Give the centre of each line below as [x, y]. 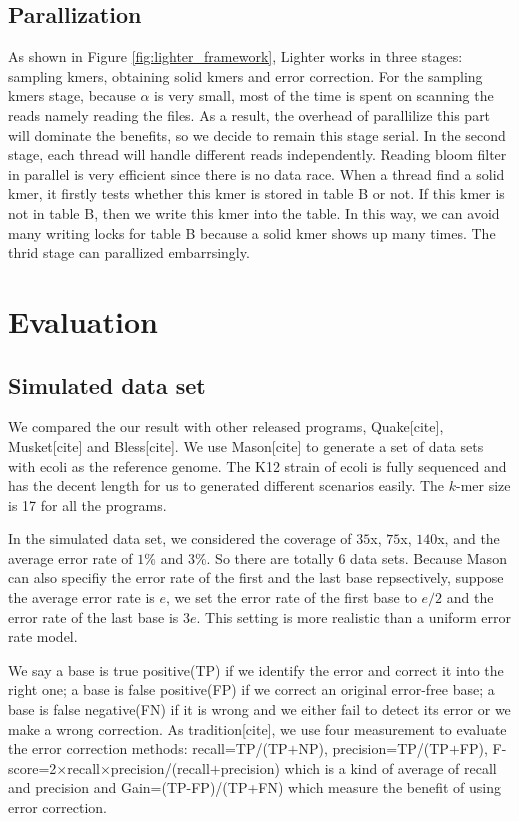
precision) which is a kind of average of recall [358, 767]
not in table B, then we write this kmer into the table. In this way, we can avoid [254, 212]
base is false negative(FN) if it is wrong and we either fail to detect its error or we [259, 709]
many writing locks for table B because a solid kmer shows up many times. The [252, 232]
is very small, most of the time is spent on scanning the [324, 95]
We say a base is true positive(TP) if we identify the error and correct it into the [256, 669]
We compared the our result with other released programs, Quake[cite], [226, 426]
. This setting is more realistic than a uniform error [353, 616]
